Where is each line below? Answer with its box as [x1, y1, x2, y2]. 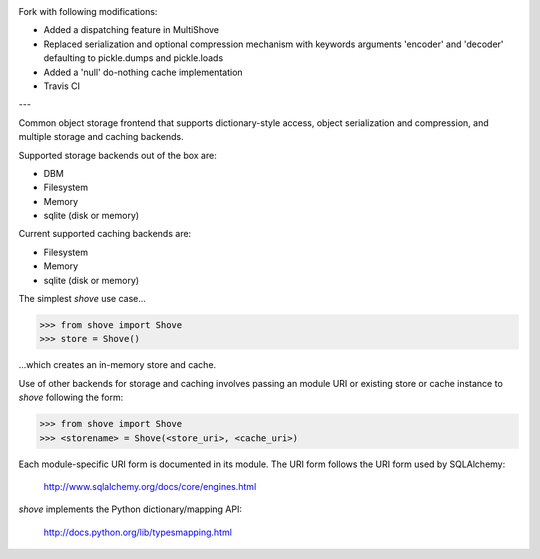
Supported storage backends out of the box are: [18, 149, 217, 161]
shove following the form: [18, 391, 124, 404]
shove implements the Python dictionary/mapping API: [18, 503, 242, 515]
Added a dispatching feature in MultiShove [43, 24, 220, 36]
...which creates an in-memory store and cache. [18, 359, 217, 371]
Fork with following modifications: [18, 6, 158, 17]
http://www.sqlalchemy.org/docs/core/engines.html [43, 480, 257, 492]
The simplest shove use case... [18, 293, 147, 305]
